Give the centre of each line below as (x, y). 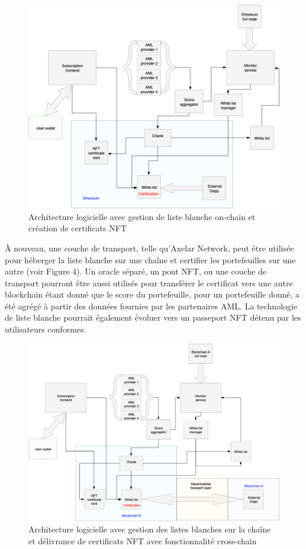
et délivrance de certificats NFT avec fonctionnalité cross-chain (143, 541)
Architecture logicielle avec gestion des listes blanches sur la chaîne (150, 529)
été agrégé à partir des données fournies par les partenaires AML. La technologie (151, 306)
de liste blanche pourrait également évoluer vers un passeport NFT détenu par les (153, 317)
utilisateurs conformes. (46, 329)
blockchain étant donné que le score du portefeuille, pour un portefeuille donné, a (152, 294)
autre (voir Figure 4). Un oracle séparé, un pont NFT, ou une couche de (136, 271)
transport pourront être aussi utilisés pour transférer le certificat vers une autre (149, 282)
